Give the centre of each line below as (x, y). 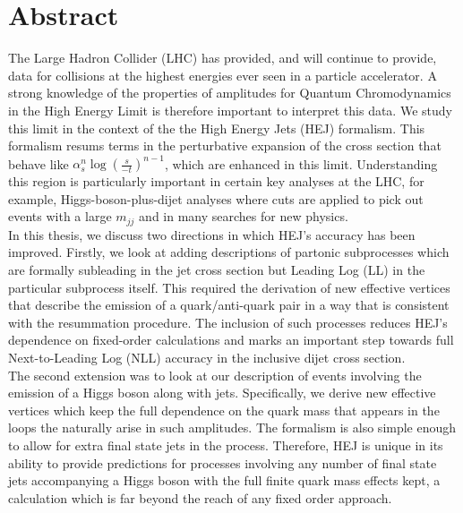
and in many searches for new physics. (244, 216)
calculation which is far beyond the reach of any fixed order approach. (200, 497)
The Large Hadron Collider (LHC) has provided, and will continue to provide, (223, 58)
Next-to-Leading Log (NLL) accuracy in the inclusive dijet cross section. (207, 357)
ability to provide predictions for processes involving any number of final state (223, 462)
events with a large (60, 216)
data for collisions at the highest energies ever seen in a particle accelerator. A (223, 75)
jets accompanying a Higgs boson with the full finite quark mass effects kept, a (224, 480)
